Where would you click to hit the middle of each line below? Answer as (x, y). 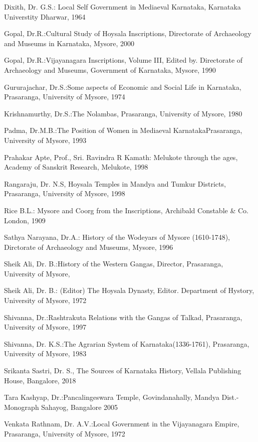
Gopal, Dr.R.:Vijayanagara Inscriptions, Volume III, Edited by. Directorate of (123, 60)
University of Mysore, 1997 (45, 327)
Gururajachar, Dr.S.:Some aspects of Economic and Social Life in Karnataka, (123, 87)
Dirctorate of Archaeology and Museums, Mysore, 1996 (89, 247)
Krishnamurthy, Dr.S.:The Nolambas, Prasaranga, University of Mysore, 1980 (123, 113)
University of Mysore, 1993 (45, 140)
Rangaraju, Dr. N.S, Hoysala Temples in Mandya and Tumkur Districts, (115, 183)
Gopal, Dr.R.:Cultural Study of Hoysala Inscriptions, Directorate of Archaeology (128, 33)
